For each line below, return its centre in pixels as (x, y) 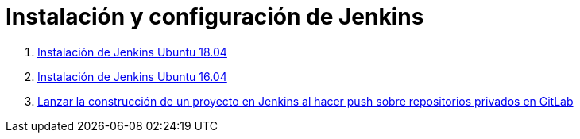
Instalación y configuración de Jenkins (215, 17)
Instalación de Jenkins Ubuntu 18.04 (132, 52)
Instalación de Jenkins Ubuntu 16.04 (132, 76)
